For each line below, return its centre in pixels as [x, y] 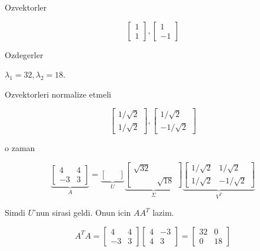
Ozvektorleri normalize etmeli [58, 94]
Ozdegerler [24, 54]
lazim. [163, 212]
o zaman [20, 148]
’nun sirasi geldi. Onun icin [82, 212]
